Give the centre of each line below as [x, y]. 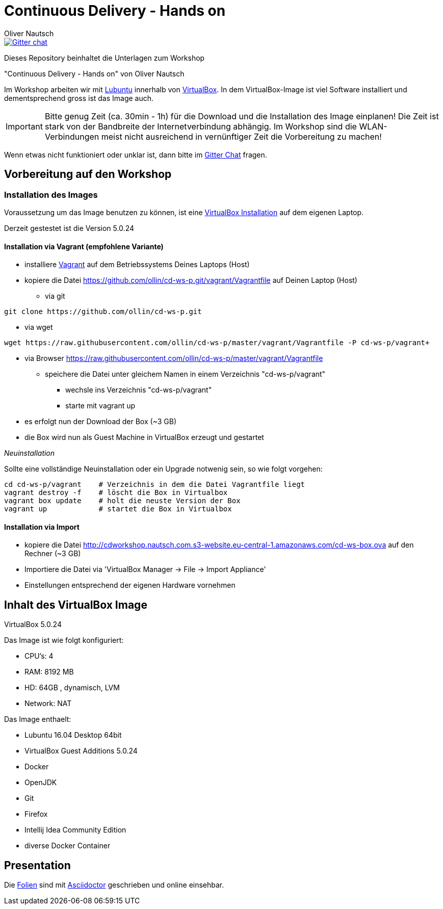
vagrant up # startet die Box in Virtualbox [118, 509]
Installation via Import [42, 527]
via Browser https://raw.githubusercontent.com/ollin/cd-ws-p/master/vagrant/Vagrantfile [174, 358]
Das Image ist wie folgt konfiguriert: [64, 640]
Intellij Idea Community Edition [75, 830]
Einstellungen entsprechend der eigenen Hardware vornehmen [130, 585]
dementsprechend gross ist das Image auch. [79, 98]
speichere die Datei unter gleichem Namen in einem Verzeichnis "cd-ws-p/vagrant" [185, 374]
